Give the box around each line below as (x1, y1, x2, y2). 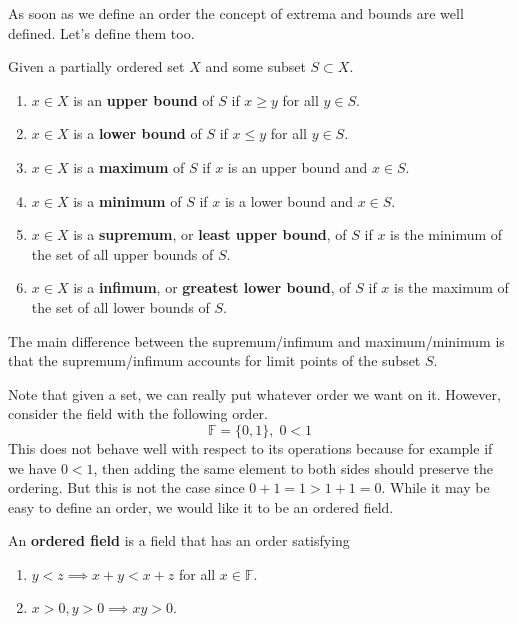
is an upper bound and (227, 156, 368, 177)
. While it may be (381, 477, 490, 498)
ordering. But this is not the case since (8, 477, 245, 498)
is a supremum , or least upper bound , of (73, 224, 347, 245)
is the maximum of (394, 277, 509, 298)
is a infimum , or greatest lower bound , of (73, 277, 351, 298)
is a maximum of (73, 156, 185, 177)
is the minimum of (390, 224, 503, 245)
